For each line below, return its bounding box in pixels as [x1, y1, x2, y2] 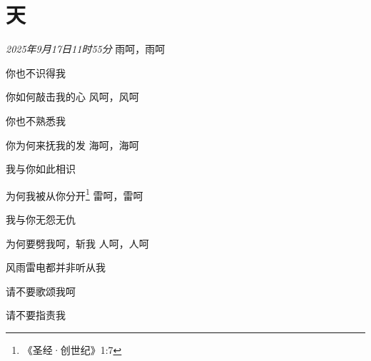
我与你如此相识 [6, 161, 76, 176]
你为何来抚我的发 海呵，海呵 [6, 137, 139, 152]
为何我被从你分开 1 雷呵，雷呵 [6, 185, 143, 203]
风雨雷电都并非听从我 [6, 260, 106, 275]
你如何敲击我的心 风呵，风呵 [6, 89, 139, 104]
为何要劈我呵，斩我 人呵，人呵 [6, 235, 149, 250]
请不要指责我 [6, 307, 66, 322]
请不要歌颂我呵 [6, 283, 76, 298]
